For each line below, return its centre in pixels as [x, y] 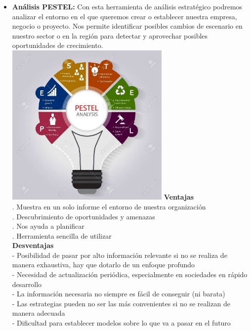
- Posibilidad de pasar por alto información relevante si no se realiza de [120, 255]
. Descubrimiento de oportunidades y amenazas [84, 216]
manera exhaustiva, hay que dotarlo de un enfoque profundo [104, 265]
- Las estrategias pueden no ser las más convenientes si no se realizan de [121, 303]
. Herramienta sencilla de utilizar [62, 235]
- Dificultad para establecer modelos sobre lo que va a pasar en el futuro [121, 323]
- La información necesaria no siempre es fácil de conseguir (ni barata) [119, 294]
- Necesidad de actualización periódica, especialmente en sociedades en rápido [130, 274]
